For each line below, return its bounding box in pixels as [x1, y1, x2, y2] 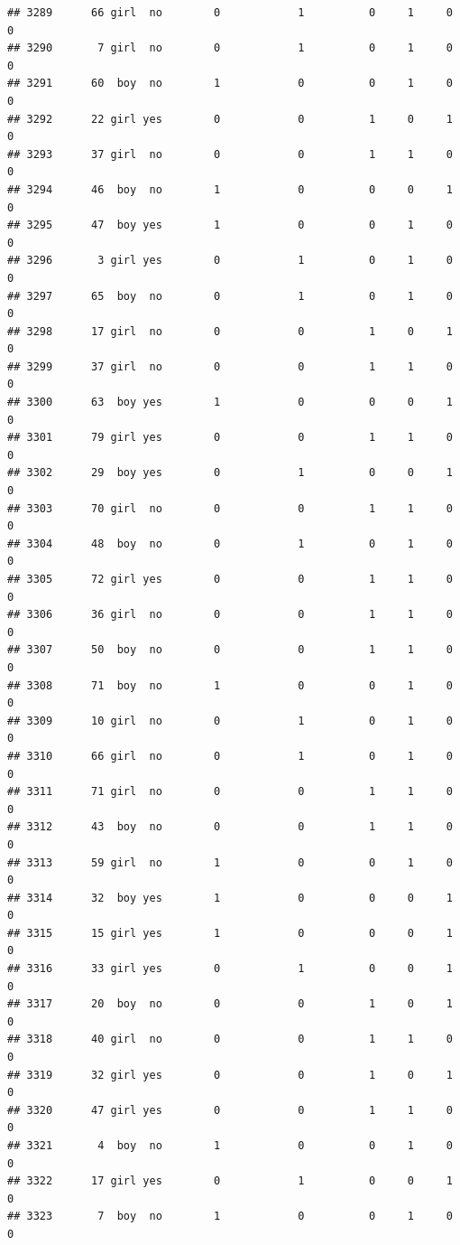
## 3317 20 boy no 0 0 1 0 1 [7, 997, 453, 1011]
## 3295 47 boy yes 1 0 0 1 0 [7, 219, 453, 232]
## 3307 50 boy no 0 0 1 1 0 [7, 643, 453, 657]
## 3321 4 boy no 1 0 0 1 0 [7, 1139, 453, 1152]
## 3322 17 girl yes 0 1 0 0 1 [7, 1175, 453, 1188]
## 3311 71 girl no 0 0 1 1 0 [7, 785, 453, 799]
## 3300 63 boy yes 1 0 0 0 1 [7, 396, 453, 409]
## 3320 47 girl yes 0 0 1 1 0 [7, 1103, 453, 1117]
